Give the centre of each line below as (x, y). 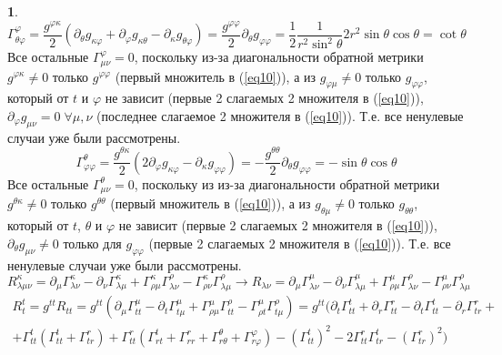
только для (92, 243)
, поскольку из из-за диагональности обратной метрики (287, 183)
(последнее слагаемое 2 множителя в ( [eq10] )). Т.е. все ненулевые (280, 115)
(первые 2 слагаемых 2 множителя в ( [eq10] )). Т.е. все (300, 243)
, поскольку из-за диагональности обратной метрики (279, 57)
